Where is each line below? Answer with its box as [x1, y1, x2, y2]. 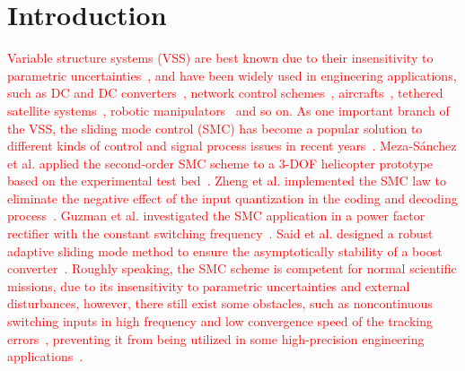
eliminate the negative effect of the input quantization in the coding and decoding [7, 188, 458, 207]
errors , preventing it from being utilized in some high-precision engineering [7, 329, 425, 348]
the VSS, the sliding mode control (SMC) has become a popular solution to [7, 118, 423, 137]
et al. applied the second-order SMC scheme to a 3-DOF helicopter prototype [7, 153, 433, 172]
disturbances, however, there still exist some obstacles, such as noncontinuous [7, 294, 433, 313]
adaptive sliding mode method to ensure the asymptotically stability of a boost [7, 241, 443, 260]
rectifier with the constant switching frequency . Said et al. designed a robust [7, 224, 434, 243]
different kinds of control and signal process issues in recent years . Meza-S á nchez [7, 136, 457, 155]
